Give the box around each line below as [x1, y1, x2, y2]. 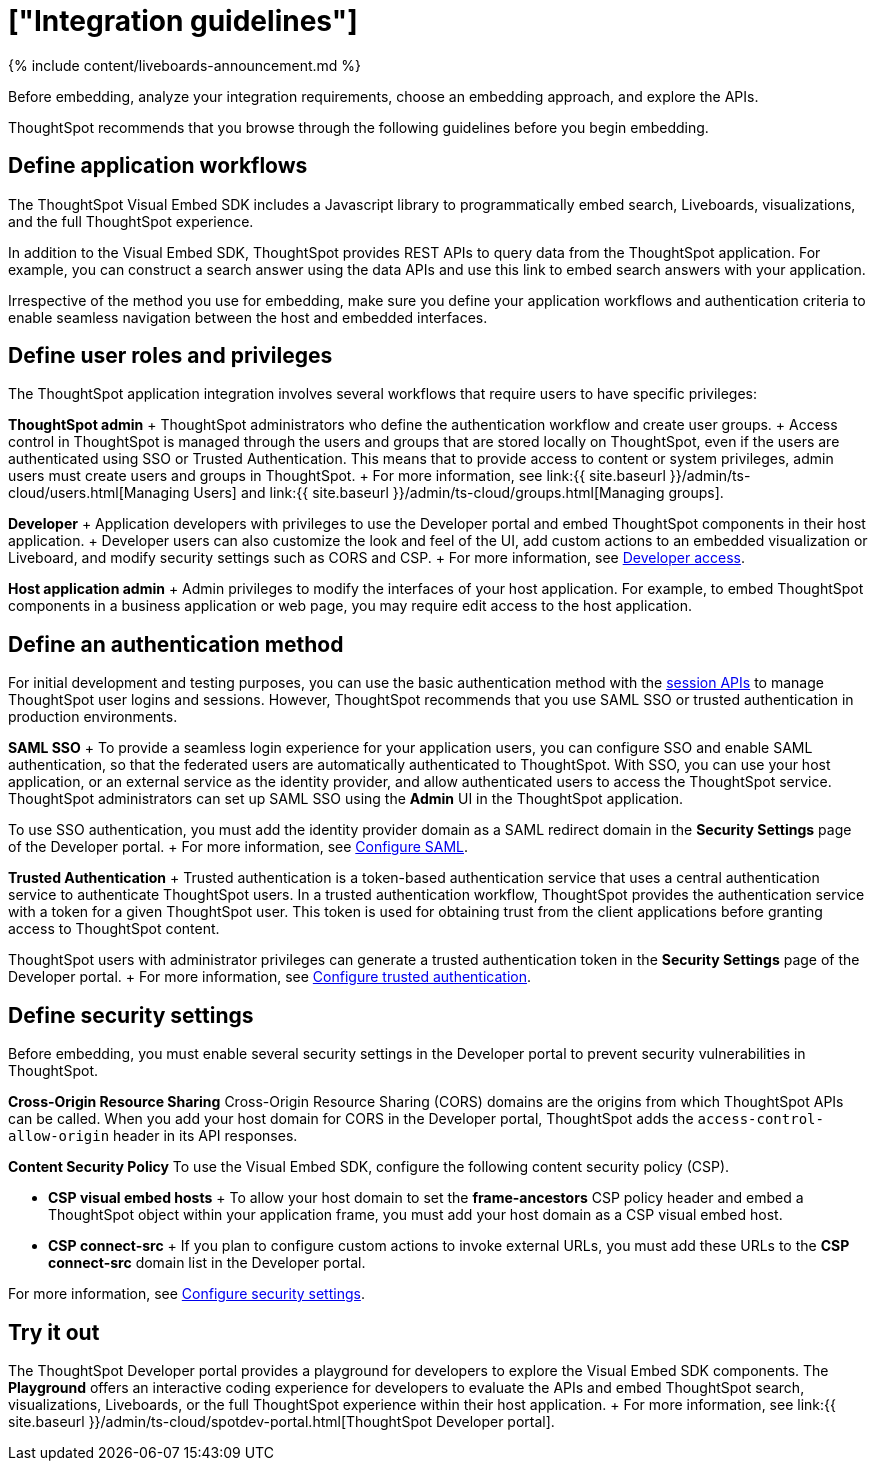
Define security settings [8, 1002, 254, 1028]
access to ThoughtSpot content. [8, 920, 220, 938]
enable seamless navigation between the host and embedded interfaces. [8, 308, 488, 326]
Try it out [8, 1319, 100, 1345]
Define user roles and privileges [8, 343, 333, 369]
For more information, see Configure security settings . [8, 1285, 365, 1303]
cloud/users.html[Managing [8, 484, 190, 502]
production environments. [8, 708, 178, 726]
